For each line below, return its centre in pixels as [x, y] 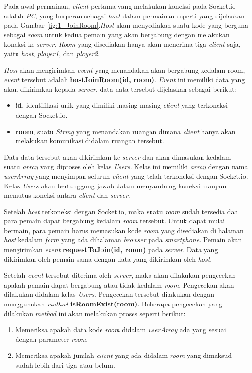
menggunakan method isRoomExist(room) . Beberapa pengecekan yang [113, 304]
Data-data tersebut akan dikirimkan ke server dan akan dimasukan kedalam [118, 157]
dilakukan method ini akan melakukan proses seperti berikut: [95, 313]
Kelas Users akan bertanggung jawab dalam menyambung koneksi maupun [115, 185]
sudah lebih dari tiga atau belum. [65, 365]
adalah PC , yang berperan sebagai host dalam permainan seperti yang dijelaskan [124, 15]
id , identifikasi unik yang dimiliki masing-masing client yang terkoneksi [121, 105]
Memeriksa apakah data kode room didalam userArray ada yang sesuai [121, 330]
